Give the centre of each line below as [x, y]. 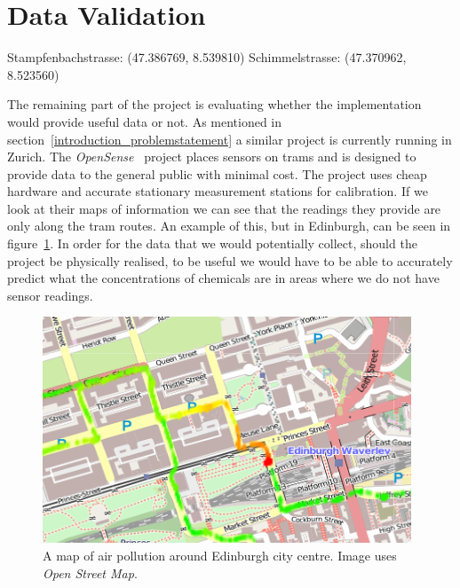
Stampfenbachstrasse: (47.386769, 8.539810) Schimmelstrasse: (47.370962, [207, 57]
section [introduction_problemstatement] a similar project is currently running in [230, 139]
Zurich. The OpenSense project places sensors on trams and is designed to [212, 157]
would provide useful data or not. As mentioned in [145, 121]
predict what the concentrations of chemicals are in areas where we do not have [223, 278]
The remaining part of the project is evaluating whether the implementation [214, 104]
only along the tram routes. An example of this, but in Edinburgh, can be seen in [229, 226]
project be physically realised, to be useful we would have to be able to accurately [230, 260]
